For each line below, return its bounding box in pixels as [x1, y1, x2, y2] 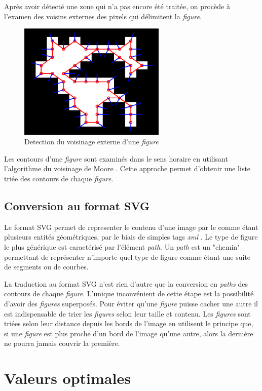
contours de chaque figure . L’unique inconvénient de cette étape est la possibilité [4, 288, 254, 299]
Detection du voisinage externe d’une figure [24, 136, 159, 147]
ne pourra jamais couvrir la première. [4, 338, 120, 348]
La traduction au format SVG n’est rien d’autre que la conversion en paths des [4, 278, 248, 289]
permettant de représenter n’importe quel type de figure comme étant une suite [4, 251, 251, 262]
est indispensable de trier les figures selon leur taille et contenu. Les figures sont [4, 308, 251, 319]
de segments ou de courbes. [4, 261, 89, 272]
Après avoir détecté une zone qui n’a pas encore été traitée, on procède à [4, 1, 230, 11]
